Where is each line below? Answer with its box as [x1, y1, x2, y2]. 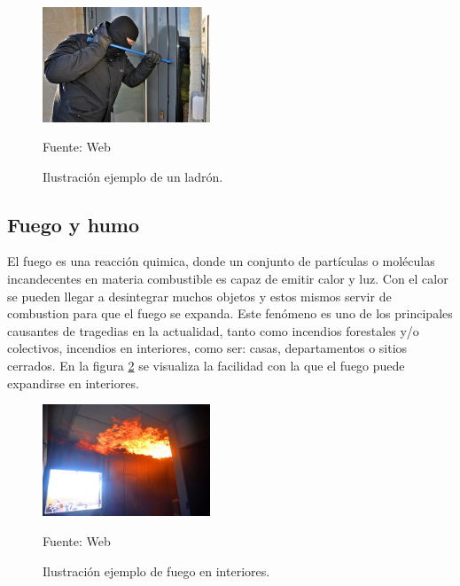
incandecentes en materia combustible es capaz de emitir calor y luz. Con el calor [7, 270, 448, 288]
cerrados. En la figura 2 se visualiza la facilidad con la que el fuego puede [7, 356, 405, 375]
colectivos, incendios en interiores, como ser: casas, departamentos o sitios [7, 339, 408, 357]
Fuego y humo [7, 210, 140, 238]
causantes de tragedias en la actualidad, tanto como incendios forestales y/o [7, 321, 419, 340]
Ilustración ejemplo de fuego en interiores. [43, 561, 270, 580]
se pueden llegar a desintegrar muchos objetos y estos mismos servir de [7, 286, 392, 305]
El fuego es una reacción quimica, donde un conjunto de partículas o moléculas [7, 252, 435, 270]
